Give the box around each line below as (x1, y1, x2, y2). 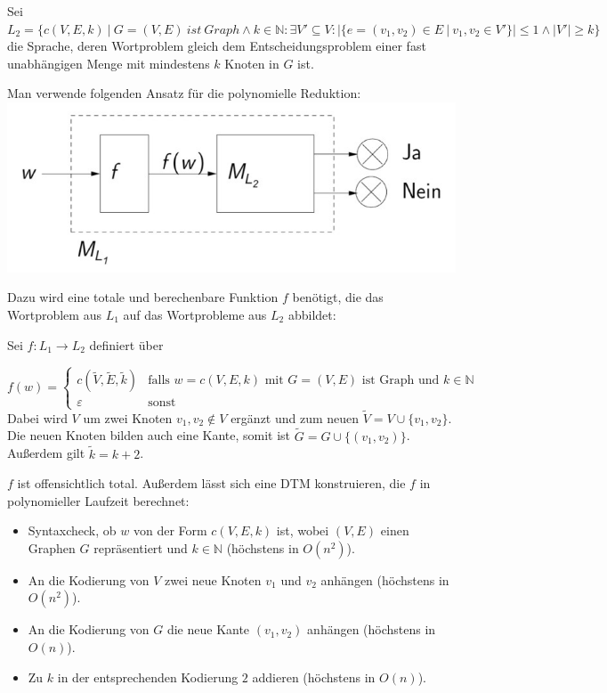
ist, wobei (276, 521, 329, 540)
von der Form (133, 521, 207, 540)
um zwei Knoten (83, 408, 173, 427)
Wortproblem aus (7, 305, 101, 323)
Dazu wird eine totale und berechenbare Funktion (7, 288, 279, 306)
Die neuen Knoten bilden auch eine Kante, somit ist (7, 426, 291, 444)
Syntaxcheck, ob (28, 521, 117, 540)
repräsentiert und (93, 538, 188, 557)
